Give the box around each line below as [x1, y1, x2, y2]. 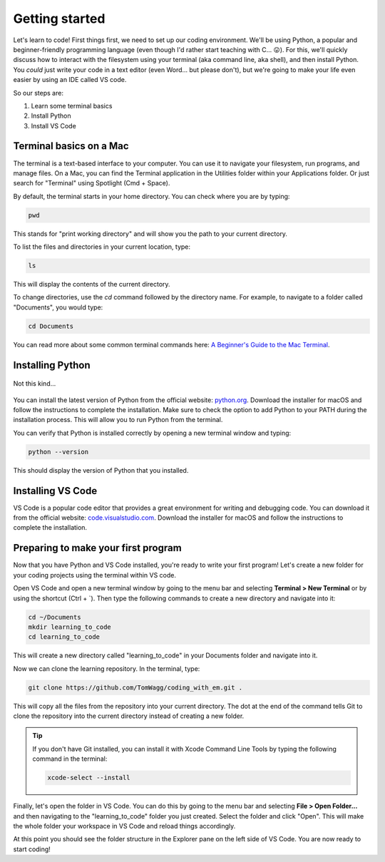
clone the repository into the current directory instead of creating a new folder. [13, 712, 245, 720]
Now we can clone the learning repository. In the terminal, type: [13, 664, 200, 673]
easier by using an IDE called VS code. [13, 76, 127, 84]
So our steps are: [13, 88, 64, 97]
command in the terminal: [32, 754, 108, 763]
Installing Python [13, 359, 91, 371]
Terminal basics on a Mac [13, 140, 129, 153]
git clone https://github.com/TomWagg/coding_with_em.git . [28, 683, 243, 692]
